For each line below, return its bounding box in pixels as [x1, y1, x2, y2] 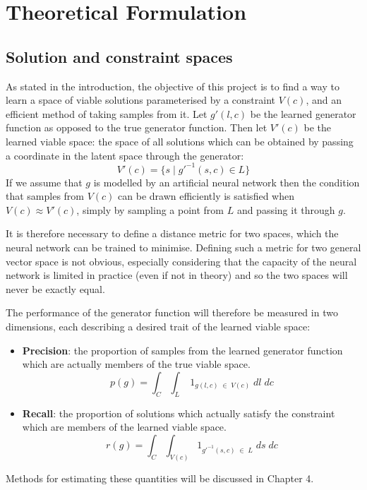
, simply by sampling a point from [76, 202, 224, 217]
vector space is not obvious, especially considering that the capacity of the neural [6, 253, 357, 268]
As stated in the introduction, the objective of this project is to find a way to [6, 78, 339, 93]
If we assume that [6, 174, 83, 189]
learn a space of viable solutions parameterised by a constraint [6, 92, 276, 107]
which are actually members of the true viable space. [22, 357, 251, 371]
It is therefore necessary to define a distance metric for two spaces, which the [6, 226, 339, 241]
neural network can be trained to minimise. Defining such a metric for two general [6, 240, 361, 255]
